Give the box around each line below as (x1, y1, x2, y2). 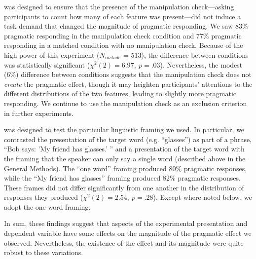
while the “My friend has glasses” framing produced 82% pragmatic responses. (4, 173, 241, 183)
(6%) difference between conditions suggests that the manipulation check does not (4, 69, 252, 79)
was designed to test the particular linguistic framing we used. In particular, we (4, 124, 245, 135)
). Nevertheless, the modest (160, 59, 243, 70)
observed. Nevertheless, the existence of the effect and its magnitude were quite (4, 237, 244, 248)
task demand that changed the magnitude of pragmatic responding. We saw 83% (4, 21, 248, 31)
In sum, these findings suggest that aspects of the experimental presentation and (4, 218, 248, 228)
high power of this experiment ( (4, 49, 100, 60)
